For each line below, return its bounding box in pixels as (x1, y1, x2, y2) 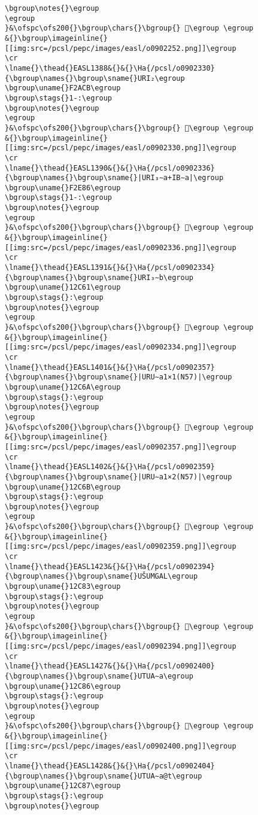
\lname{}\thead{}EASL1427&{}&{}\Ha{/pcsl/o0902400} (5, 662, 215, 671)
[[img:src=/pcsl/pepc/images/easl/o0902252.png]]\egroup (5, 44, 236, 53)
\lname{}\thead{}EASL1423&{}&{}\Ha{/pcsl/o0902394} (5, 562, 215, 571)
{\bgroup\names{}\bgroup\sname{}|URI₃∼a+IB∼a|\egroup (5, 174, 224, 183)
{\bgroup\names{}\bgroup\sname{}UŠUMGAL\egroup (5, 572, 198, 581)
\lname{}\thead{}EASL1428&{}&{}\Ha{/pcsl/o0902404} (5, 761, 215, 770)
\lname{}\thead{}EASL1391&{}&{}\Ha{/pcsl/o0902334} (5, 263, 215, 272)
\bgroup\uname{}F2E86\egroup (5, 183, 121, 192)
